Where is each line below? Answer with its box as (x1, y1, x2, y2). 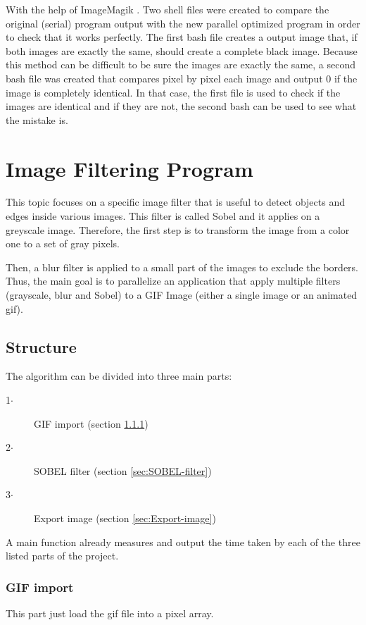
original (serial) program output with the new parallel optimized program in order (6, 16, 360, 30)
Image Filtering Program (6, 154, 253, 182)
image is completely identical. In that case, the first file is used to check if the (6, 85, 341, 99)
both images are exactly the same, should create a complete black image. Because (6, 43, 358, 58)
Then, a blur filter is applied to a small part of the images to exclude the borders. (6, 259, 359, 274)
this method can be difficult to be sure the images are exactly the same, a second (6, 57, 355, 72)
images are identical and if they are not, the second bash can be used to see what (6, 99, 357, 113)
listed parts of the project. (6, 548, 119, 563)
